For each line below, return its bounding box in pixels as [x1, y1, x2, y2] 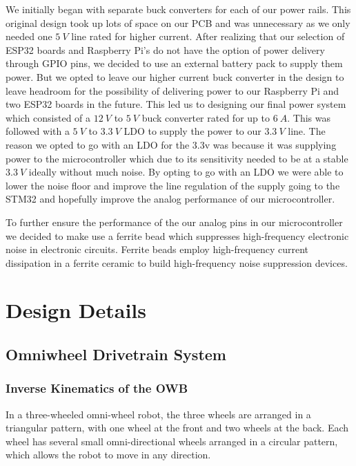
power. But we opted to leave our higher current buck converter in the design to [6, 69, 344, 84]
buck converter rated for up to [141, 110, 270, 124]
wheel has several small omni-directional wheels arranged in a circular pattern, [6, 434, 338, 448]
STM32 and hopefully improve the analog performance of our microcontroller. [6, 192, 335, 206]
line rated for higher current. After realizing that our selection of [71, 29, 345, 44]
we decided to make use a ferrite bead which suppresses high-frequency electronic [6, 228, 349, 243]
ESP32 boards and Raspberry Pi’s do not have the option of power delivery [6, 42, 325, 57]
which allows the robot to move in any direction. [6, 447, 211, 462]
